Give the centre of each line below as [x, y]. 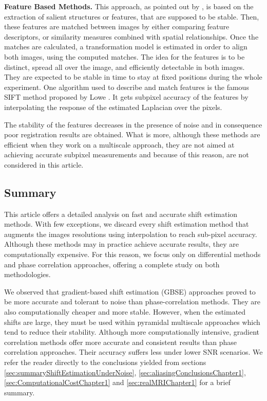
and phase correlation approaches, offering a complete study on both [112, 264]
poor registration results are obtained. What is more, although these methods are [132, 134]
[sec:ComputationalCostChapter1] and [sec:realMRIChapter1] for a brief [117, 382]
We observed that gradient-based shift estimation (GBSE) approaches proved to [130, 291]
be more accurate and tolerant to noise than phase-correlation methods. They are [132, 302]
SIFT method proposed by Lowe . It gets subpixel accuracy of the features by [126, 97]
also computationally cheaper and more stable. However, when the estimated [125, 312]
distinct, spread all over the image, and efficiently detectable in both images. [125, 67]
